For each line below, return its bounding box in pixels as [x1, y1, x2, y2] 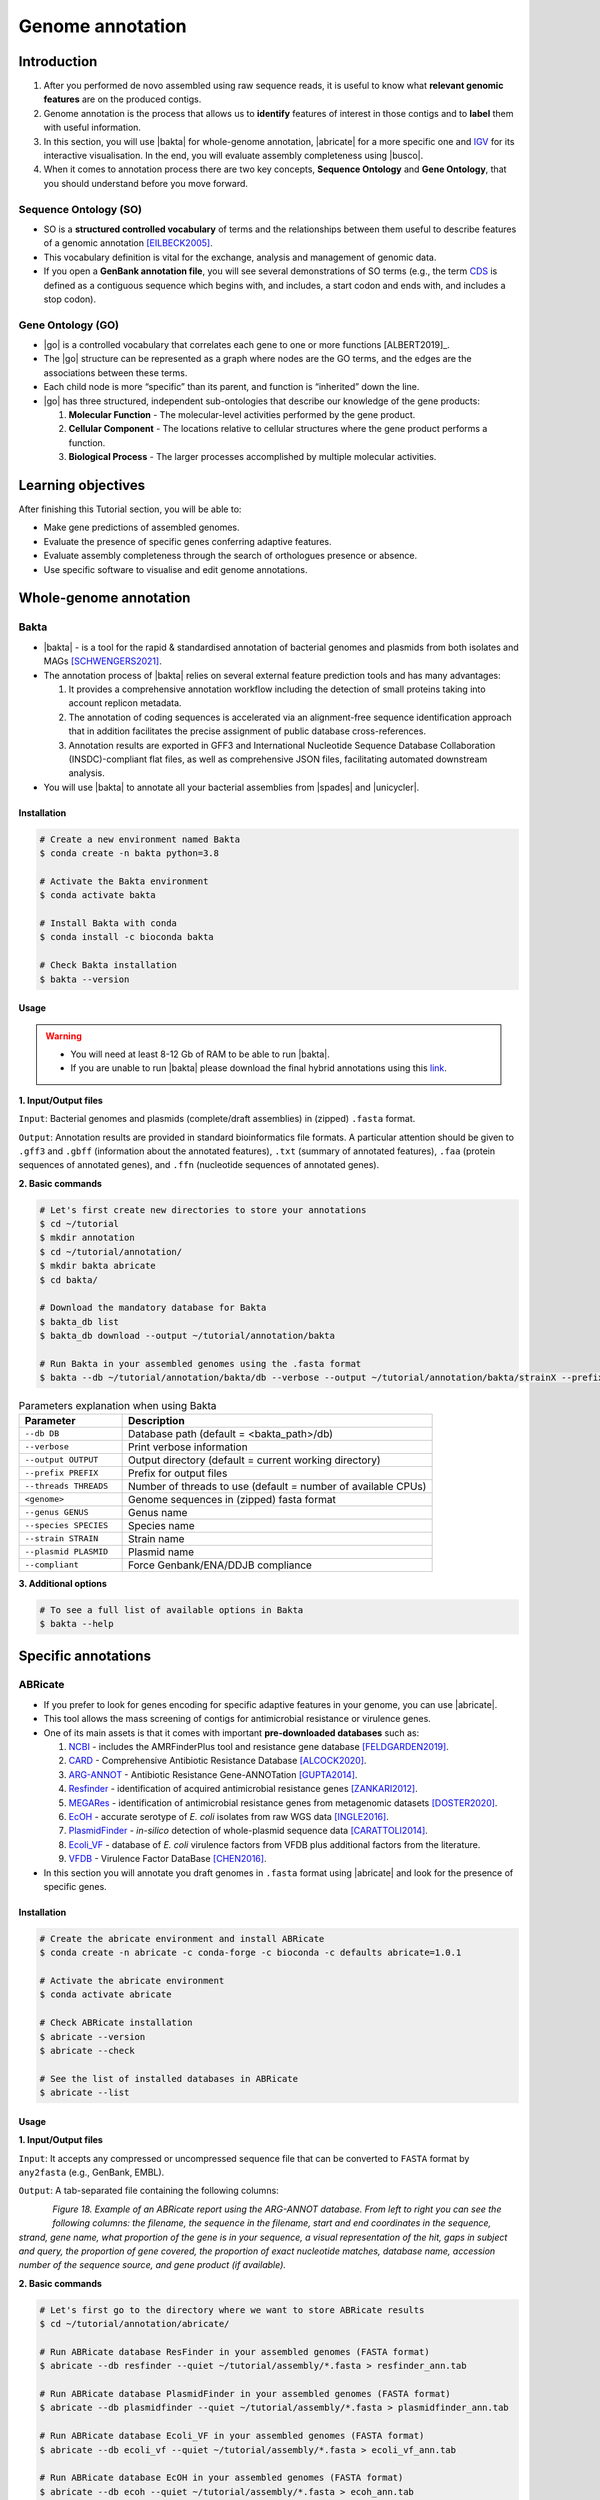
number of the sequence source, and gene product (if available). [18, 2259, 287, 2271]
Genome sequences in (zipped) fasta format [127, 1492, 337, 1506]
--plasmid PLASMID [24, 1546, 109, 1557]
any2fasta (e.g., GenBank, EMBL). [18, 2166, 165, 2178]
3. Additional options [18, 1577, 107, 1589]
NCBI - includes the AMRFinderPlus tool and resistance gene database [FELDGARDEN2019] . [68, 1741, 449, 1753]
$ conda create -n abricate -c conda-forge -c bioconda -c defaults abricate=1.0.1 [39, 1947, 462, 1959]
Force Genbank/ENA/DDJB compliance [127, 1558, 312, 1572]
